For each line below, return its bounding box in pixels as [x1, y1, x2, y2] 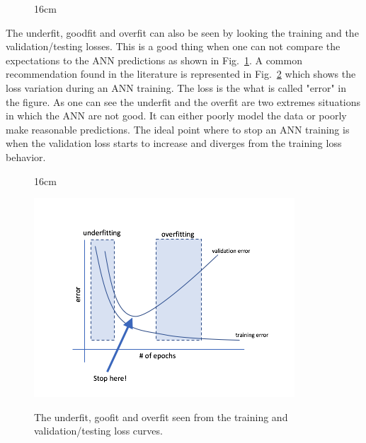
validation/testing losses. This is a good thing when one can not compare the [6, 39, 341, 54]
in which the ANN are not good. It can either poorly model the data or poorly [6, 108, 347, 123]
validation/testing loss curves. [34, 423, 163, 438]
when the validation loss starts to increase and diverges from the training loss [6, 136, 342, 150]
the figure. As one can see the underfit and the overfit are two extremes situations [6, 94, 361, 109]
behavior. [6, 149, 46, 164]
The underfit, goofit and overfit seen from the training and [34, 409, 288, 424]
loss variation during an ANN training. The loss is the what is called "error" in [6, 80, 346, 95]
